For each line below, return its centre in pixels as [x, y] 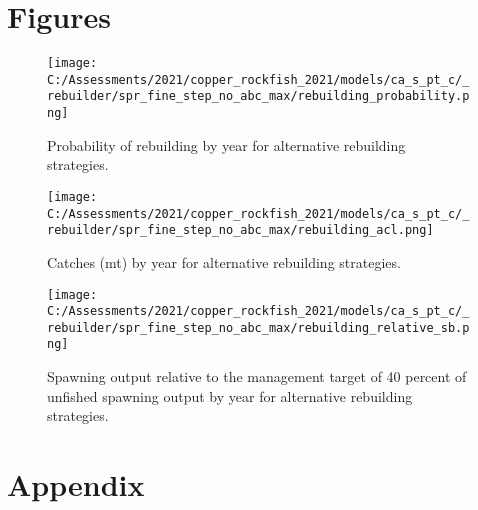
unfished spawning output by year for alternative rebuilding [230, 395]
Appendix [76, 484]
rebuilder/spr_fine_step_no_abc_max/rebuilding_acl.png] [240, 230]
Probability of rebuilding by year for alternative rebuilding [226, 144]
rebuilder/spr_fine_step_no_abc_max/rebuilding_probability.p [258, 96]
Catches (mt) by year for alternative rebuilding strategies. [224, 261]
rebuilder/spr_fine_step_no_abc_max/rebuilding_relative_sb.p [258, 327]
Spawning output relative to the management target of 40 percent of [257, 376]
